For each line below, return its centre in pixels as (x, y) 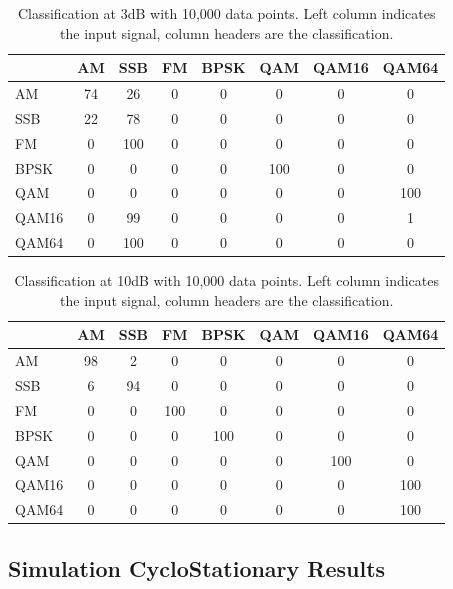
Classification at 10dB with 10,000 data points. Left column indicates (226, 280)
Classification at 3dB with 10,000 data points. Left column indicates (226, 13)
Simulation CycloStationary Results (197, 567)
